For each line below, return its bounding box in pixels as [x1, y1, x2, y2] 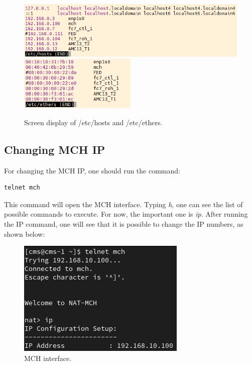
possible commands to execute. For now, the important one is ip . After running [4, 209, 248, 219]
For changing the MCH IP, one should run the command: [4, 165, 180, 175]
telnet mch [4, 184, 40, 192]
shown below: [4, 228, 45, 239]
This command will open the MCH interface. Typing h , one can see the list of [4, 199, 243, 209]
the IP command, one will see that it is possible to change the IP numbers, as [4, 218, 243, 229]
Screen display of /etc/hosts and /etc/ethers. [24, 117, 163, 127]
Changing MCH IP [4, 141, 105, 157]
